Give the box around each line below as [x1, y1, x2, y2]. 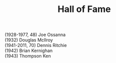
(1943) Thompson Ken [5, 53, 51, 59]
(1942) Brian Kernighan [5, 47, 53, 53]
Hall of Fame [57, 3, 111, 15]
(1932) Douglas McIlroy [5, 37, 53, 43]
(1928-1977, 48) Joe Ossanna [5, 31, 66, 38]
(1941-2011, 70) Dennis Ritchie [5, 42, 67, 48]
